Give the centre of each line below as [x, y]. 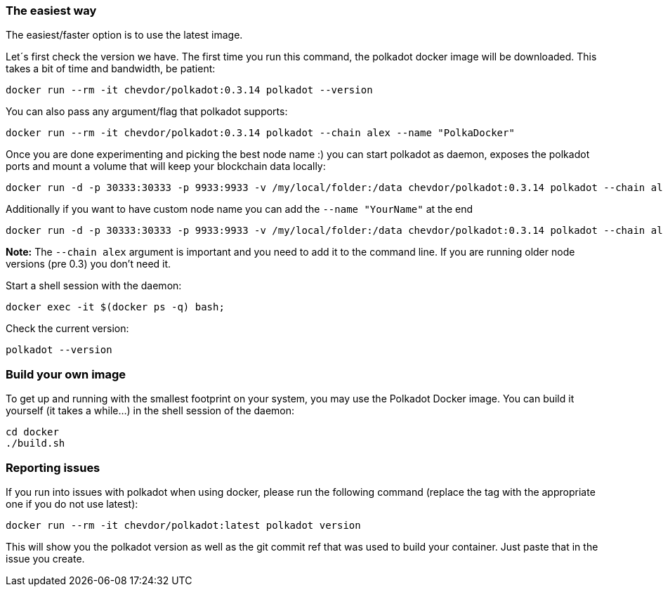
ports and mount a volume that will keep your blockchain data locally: [166, 166]
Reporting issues [53, 467]
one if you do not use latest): [72, 504]
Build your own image [66, 374]
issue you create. [45, 558]
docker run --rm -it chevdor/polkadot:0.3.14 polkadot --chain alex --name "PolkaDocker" [260, 133]
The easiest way [51, 11]
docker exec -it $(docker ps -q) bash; [115, 307]
